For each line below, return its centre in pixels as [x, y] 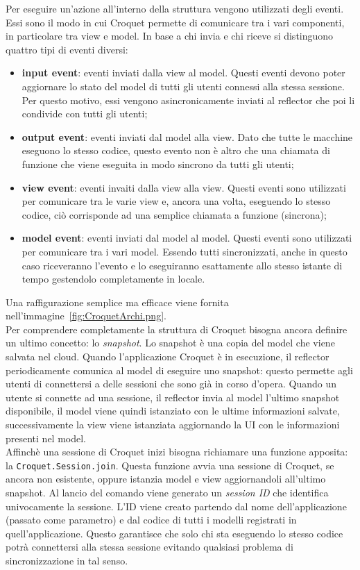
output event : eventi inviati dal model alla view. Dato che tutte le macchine [187, 136]
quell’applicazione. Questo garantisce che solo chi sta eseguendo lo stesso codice [174, 533]
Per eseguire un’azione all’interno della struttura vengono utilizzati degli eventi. [175, 8]
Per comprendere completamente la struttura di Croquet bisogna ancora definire [177, 329]
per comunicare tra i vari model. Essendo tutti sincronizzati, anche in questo [185, 251]
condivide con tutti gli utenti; [85, 114]
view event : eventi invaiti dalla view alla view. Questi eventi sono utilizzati [184, 187]
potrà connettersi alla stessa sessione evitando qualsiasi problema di [149, 547]
